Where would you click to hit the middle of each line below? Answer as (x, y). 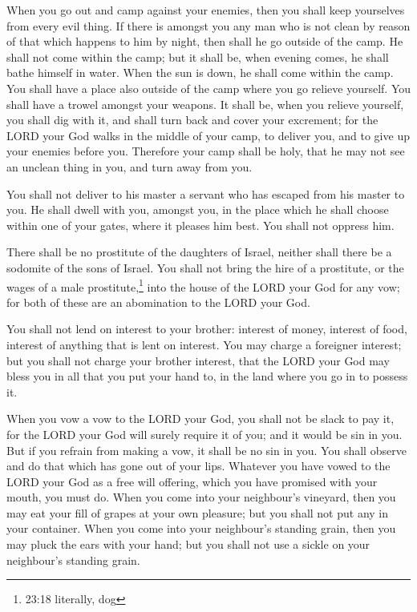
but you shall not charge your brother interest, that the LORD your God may (198, 360)
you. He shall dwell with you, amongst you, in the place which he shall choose (198, 209)
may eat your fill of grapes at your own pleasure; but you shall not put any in (198, 512)
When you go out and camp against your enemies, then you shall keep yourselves (206, 10)
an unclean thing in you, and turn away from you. (130, 166)
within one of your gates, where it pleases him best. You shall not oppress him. (200, 225)
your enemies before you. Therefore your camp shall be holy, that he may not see (206, 151)
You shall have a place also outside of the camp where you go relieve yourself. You (208, 88)
